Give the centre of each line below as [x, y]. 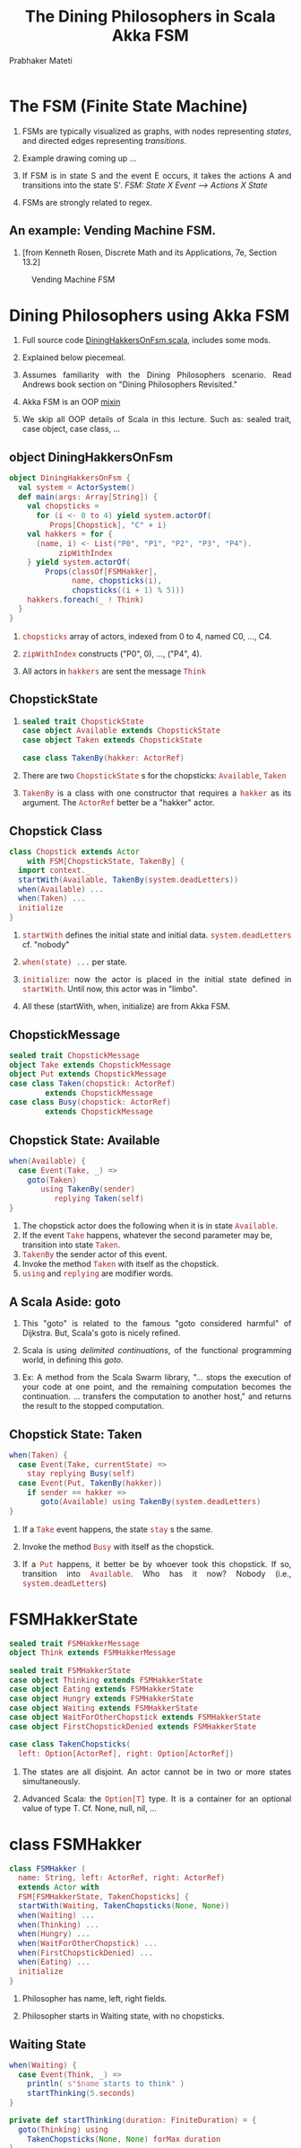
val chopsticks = [63, 506]
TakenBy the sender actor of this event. [95, 1254]
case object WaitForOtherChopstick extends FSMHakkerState [135, 1717]
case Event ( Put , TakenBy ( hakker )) [90, 1483]
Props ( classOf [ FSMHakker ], [101, 572]
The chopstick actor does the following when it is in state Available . [150, 1226]
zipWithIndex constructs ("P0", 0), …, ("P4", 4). [112, 654]
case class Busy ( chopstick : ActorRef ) [90, 1102]
